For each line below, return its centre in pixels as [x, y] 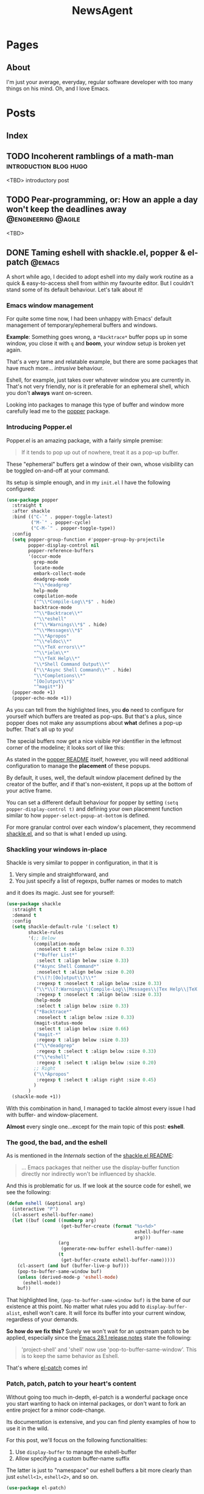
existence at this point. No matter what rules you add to [76, 1307]
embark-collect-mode [59, 574]
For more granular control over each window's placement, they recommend [101, 827]
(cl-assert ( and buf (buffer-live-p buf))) [73, 1265]
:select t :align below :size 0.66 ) [83, 1029]
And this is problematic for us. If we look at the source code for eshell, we [99, 1186]
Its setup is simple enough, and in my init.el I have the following [88, 482]
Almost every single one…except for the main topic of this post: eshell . [96, 1127]
